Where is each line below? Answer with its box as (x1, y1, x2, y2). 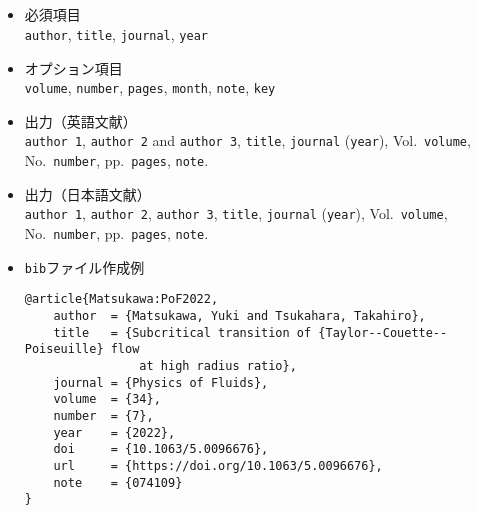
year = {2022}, (53, 425, 176, 440)
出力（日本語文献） (24, 183, 151, 204)
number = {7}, (53, 408, 154, 423)
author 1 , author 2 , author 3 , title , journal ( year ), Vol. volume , (24, 203, 448, 224)
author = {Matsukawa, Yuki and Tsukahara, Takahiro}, (53, 309, 426, 324)
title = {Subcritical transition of (53, 325, 312, 340)
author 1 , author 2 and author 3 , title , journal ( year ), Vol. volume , (24, 130, 471, 151)
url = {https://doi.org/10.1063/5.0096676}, (53, 458, 383, 473)
